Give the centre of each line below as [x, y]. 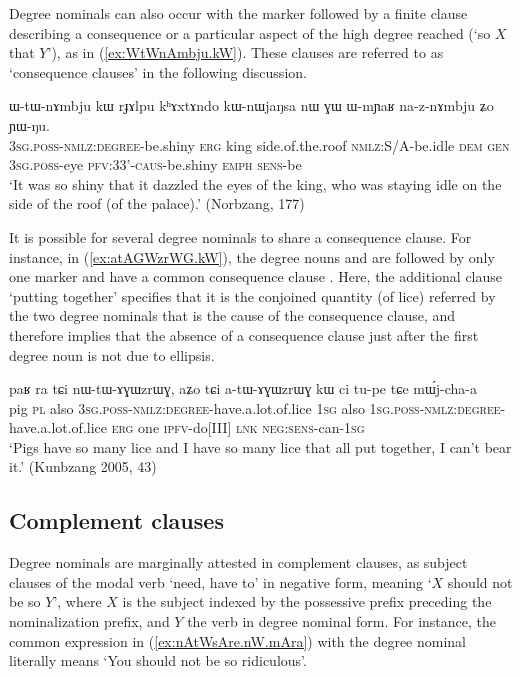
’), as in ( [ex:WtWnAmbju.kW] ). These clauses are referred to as [245, 52]
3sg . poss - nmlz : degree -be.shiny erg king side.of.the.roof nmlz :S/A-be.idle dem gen [259, 144]
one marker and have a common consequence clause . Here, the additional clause [256, 276]
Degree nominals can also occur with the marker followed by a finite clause [238, 13]
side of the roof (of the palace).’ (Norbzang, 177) [157, 203]
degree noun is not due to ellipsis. [112, 354]
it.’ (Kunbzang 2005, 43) [83, 466]
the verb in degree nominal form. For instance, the [341, 621]
